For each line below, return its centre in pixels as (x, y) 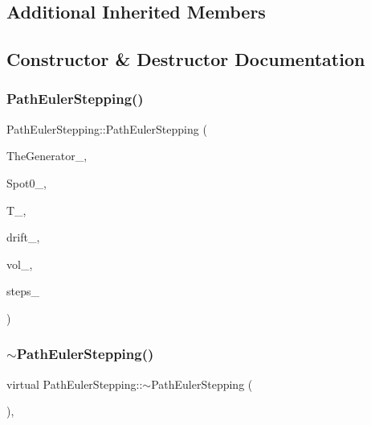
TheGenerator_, (47, 156)
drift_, (23, 237)
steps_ (23, 291)
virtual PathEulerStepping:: (75, 384)
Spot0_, (26, 182)
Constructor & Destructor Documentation (186, 59)
